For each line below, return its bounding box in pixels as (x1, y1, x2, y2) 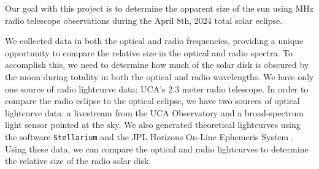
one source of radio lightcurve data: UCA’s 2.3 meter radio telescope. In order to (5, 82, 309, 95)
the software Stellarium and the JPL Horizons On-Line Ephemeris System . (5, 130, 294, 143)
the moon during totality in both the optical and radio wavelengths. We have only (5, 70, 314, 83)
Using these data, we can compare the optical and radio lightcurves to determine (5, 142, 309, 155)
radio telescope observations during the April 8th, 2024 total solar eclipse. (5, 13, 283, 26)
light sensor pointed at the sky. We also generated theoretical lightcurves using (5, 118, 301, 131)
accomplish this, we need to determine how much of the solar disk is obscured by (5, 58, 309, 71)
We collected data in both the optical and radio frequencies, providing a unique (5, 34, 304, 47)
